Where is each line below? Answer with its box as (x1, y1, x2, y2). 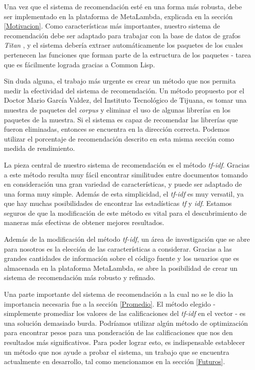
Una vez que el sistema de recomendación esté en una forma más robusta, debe (4, 1, 242, 11)
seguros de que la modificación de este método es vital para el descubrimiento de (4, 207, 247, 218)
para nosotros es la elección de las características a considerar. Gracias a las (4, 243, 232, 254)
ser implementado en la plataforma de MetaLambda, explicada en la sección (4, 11, 233, 21)
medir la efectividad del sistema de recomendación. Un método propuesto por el (4, 85, 245, 95)
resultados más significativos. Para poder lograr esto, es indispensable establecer (4, 337, 245, 347)
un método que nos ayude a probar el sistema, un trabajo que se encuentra (4, 346, 229, 357)
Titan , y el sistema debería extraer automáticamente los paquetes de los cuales (4, 40, 243, 50)
